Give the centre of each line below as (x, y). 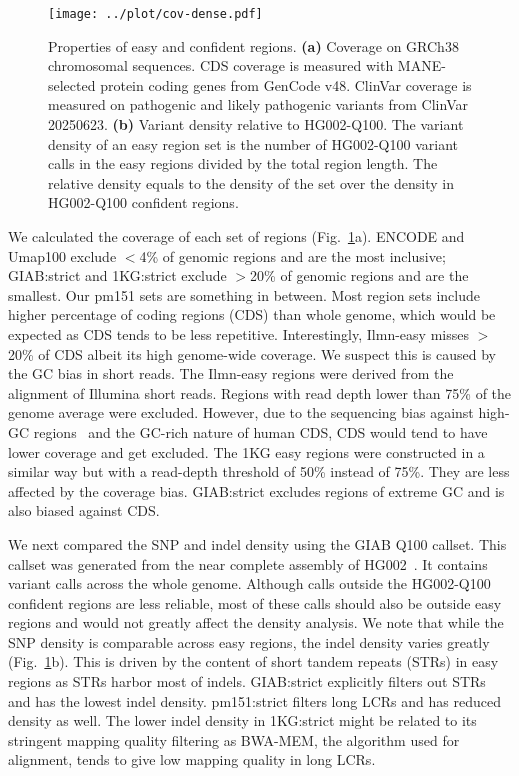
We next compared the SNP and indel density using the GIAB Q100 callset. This (257, 543)
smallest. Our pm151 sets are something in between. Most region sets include (244, 294)
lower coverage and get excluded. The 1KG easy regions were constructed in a (246, 451)
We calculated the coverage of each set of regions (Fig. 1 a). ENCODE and (236, 236)
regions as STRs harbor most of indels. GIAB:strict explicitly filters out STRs (247, 681)
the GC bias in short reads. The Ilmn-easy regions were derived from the (231, 373)
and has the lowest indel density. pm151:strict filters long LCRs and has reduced (254, 700)
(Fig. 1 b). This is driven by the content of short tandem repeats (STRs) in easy (253, 661)
